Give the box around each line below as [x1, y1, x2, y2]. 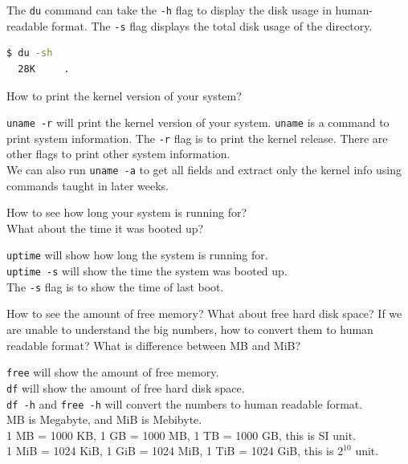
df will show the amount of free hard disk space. [6, 379, 245, 396]
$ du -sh [6, 47, 53, 59]
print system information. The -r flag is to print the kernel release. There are [6, 129, 388, 146]
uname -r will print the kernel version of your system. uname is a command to [6, 114, 390, 131]
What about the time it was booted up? [6, 219, 204, 236]
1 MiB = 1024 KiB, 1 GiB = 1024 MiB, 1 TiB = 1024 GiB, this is [6, 442, 334, 459]
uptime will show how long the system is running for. [6, 246, 268, 263]
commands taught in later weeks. [6, 177, 169, 193]
